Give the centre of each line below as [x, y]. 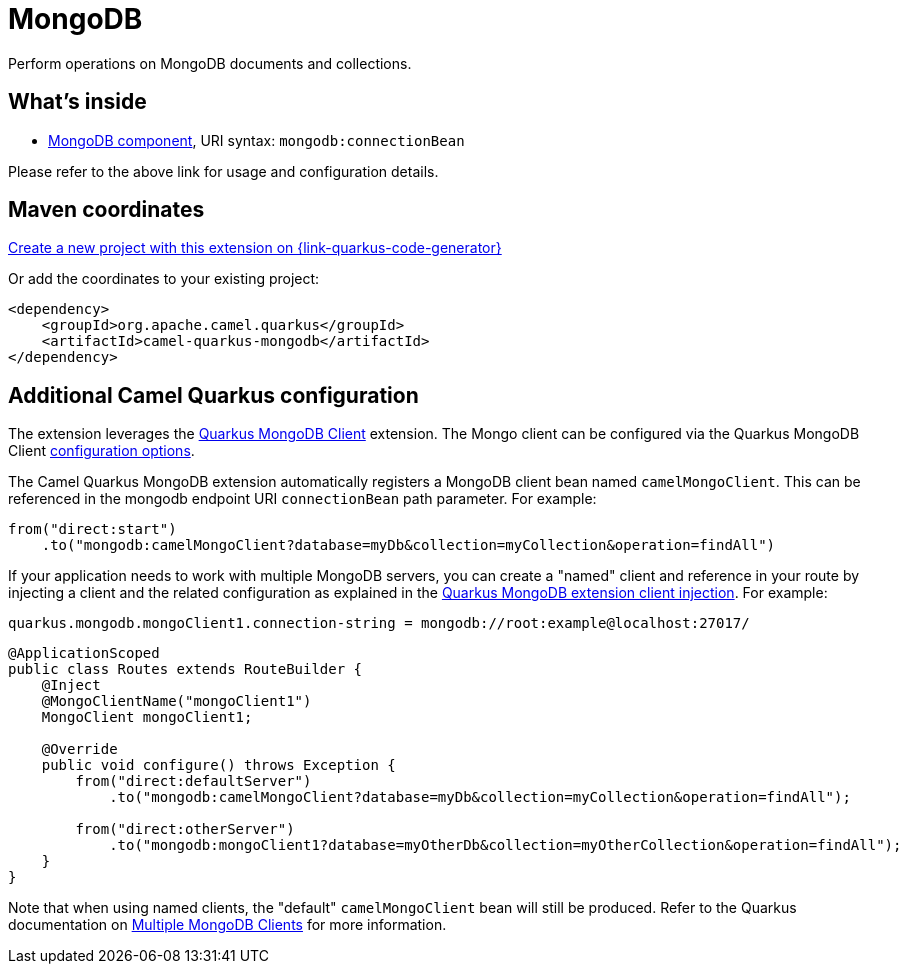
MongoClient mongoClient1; [147, 717]
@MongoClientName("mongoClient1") [176, 701]
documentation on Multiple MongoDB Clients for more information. [227, 925]
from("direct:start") [92, 529]
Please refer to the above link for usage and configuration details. [223, 171]
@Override [79, 749]
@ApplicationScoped [84, 653]
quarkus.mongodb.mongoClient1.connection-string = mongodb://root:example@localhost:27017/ [379, 623]
